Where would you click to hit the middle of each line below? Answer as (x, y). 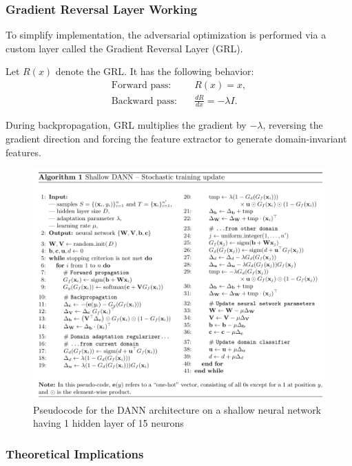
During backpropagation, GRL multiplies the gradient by (126, 125)
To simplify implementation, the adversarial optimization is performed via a (166, 35)
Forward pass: (141, 86)
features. (23, 152)
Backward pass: (144, 101)
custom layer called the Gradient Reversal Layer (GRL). (124, 48)
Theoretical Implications (75, 453)
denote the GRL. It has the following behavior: (155, 71)
